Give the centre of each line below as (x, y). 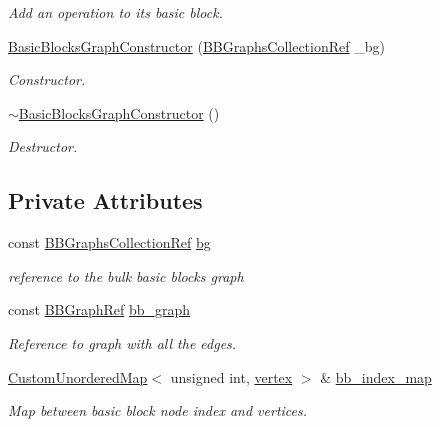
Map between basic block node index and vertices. (158, 410)
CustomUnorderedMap (78, 376)
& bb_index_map (376, 376)
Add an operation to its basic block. (115, 12)
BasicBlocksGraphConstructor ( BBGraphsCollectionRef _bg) (196, 45)
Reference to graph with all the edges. (122, 342)
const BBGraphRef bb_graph (99, 309)
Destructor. (43, 146)
